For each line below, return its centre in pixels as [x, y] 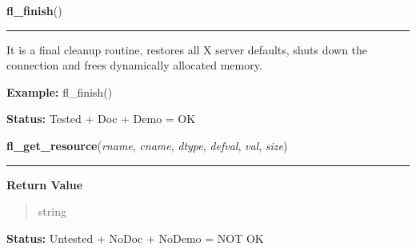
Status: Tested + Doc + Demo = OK [101, 119]
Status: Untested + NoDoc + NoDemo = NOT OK [135, 238]
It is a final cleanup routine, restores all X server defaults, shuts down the [187, 49]
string [52, 211]
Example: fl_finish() [60, 91]
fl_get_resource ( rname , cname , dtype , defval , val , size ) [147, 145]
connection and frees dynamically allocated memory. [134, 65]
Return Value [45, 184]
